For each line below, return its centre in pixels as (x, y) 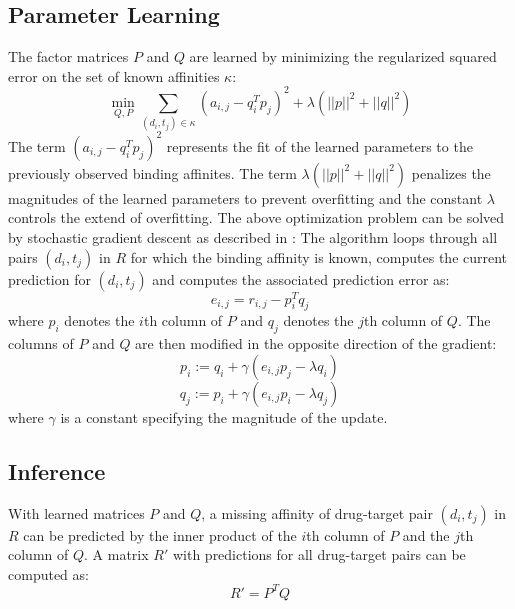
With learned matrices (76, 512)
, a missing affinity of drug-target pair (317, 512)
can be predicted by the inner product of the (160, 534)
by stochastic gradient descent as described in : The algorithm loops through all (253, 236)
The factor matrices (68, 56)
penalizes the (451, 172)
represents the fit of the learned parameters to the (319, 145)
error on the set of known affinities (114, 75)
